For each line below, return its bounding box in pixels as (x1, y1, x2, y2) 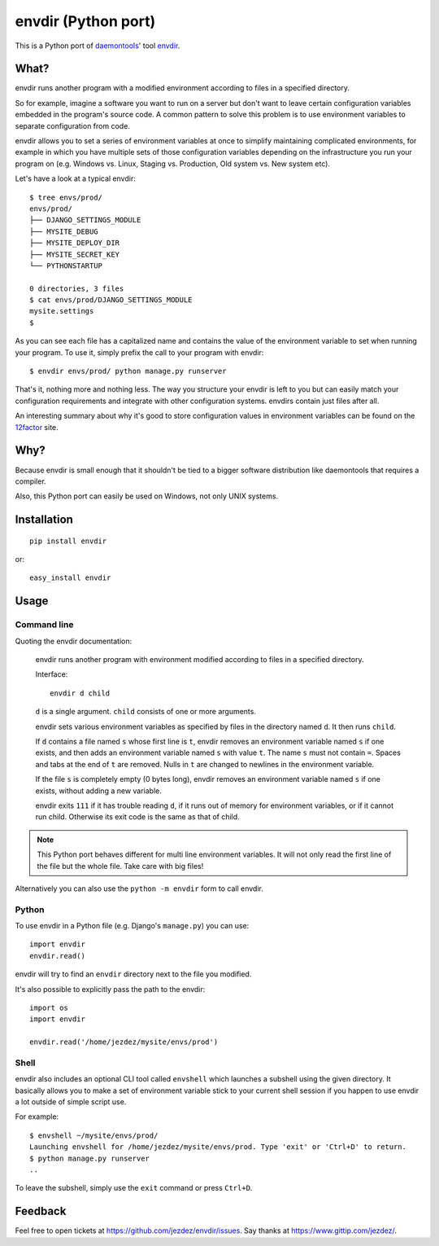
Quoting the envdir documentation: (15, 636, 133, 646)
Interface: (35, 669, 68, 679)
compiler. (15, 476, 46, 486)
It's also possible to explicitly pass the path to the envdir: (15, 984, 206, 994)
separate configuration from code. (15, 121, 130, 130)
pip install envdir (29, 536, 107, 546)
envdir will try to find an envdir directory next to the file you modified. (15, 969, 252, 979)
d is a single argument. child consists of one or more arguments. (35, 707, 256, 717)
